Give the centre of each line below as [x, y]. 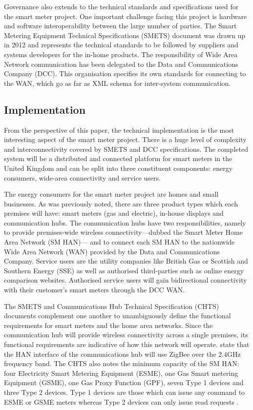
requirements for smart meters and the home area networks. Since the [108, 325]
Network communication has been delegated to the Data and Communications [121, 64]
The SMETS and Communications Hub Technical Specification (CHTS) [112, 306]
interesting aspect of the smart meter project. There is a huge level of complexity [125, 139]
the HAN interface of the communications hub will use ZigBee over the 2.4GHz [122, 354]
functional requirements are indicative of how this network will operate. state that [127, 344]
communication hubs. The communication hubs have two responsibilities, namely [125, 222]
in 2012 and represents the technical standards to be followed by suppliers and [121, 45]
